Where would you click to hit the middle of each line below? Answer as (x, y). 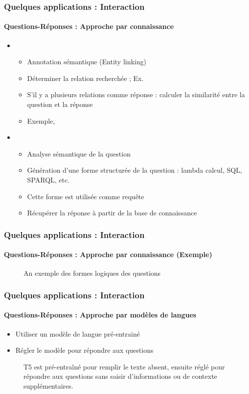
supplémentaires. (48, 386)
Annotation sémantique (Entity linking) (87, 62)
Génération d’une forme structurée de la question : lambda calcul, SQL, (135, 170)
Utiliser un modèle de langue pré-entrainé (78, 333)
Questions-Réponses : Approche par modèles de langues (100, 315)
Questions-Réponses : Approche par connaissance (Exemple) (108, 254)
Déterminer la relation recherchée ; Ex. (85, 78)
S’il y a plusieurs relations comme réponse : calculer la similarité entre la (136, 94)
